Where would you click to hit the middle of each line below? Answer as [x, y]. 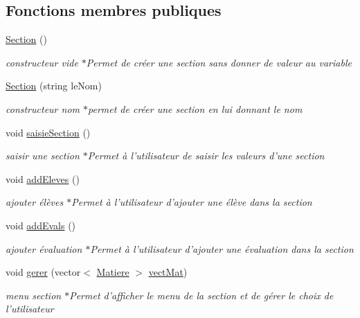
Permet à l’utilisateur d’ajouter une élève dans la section [192, 202]
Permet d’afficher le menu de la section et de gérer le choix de [201, 295]
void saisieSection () [48, 132]
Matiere [113, 272]
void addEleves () [43, 178]
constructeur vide [42, 62]
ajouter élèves [35, 202]
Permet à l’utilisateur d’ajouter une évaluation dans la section [222, 248]
